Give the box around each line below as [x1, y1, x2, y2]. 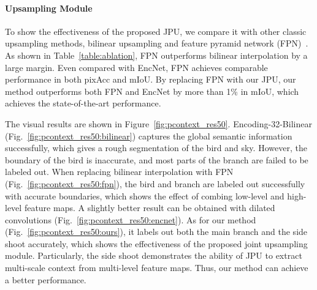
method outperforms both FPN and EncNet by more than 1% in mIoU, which [5, 84, 299, 97]
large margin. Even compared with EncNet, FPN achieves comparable [5, 61, 268, 73]
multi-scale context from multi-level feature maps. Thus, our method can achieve [5, 261, 308, 274]
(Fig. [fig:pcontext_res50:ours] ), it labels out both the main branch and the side [5, 225, 308, 238]
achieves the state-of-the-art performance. [5, 97, 161, 110]
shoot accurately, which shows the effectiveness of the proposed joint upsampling [5, 237, 308, 250]
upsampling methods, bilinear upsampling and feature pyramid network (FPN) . [5, 37, 308, 50]
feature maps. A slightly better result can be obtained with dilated [24, 201, 275, 214]
